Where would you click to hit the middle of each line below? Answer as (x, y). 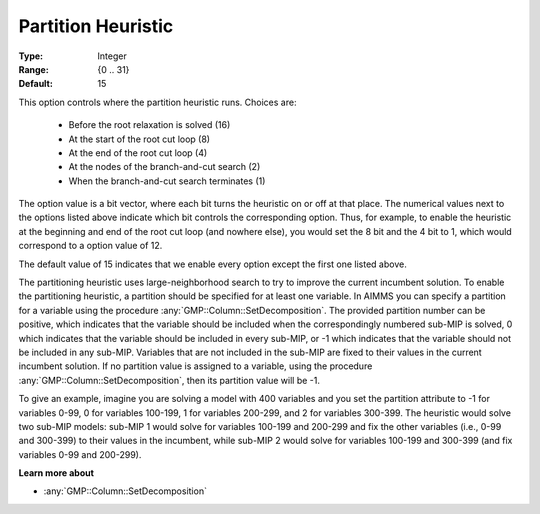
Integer (112, 56)
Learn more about (56, 473)
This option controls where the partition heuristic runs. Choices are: (157, 102)
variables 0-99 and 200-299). (80, 454)
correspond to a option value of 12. (90, 246)
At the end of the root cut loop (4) (138, 152)
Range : (33, 69)
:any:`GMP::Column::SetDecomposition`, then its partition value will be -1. (169, 380)
